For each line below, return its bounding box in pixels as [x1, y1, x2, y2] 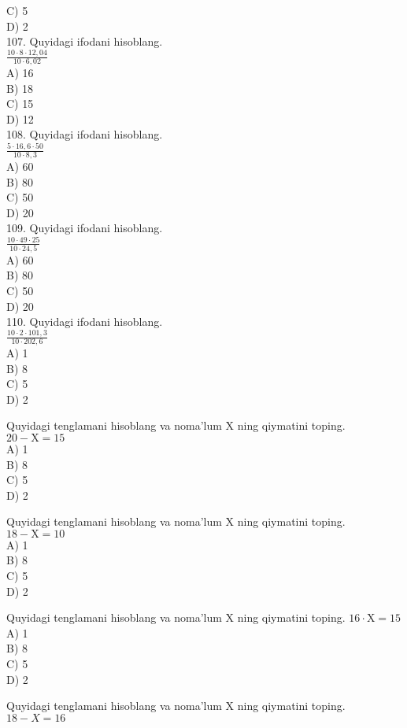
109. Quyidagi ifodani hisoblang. [6, 220, 163, 236]
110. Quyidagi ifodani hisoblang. [6, 313, 163, 330]
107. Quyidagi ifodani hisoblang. [6, 33, 163, 50]
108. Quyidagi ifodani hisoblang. [6, 126, 163, 142]
